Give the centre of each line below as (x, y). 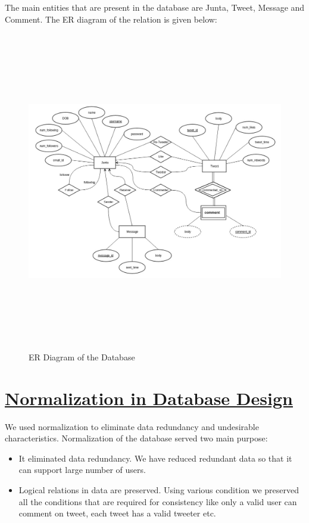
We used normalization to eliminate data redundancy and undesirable (132, 426)
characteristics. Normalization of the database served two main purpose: (136, 438)
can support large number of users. (82, 470)
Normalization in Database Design (149, 398)
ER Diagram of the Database (82, 357)
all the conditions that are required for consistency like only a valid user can (158, 501)
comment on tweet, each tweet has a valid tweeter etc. (117, 513)
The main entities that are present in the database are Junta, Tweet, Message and (155, 7)
